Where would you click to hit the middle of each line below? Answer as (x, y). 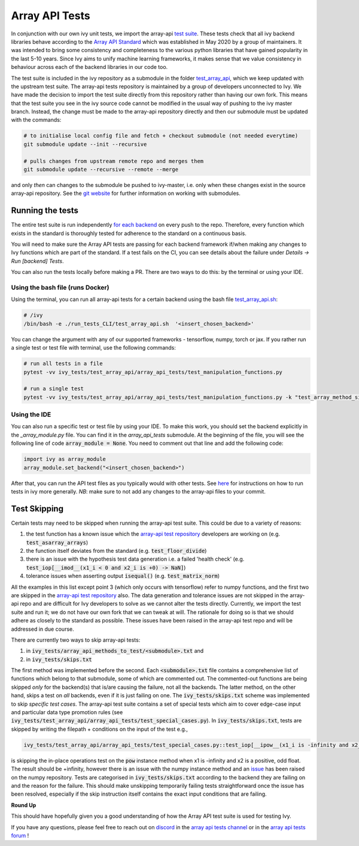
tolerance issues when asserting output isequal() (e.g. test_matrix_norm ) (123, 576)
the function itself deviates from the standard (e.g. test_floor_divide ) (116, 551)
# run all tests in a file (63, 364)
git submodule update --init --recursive (85, 144)
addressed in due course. (42, 629)
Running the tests (45, 211)
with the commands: (36, 120)
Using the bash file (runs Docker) (60, 287)
